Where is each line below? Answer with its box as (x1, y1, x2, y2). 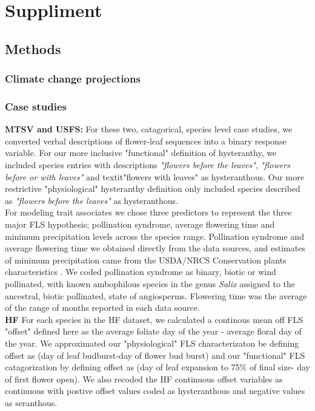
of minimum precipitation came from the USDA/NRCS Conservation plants (5, 253, 287, 266)
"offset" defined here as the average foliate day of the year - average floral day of (5, 325, 302, 338)
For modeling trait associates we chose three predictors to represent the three (5, 206, 292, 219)
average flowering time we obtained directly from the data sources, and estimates (5, 242, 305, 254)
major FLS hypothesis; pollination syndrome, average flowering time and (5, 217, 275, 230)
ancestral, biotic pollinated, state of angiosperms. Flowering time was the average (5, 289, 307, 302)
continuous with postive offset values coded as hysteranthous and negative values (5, 384, 305, 397)
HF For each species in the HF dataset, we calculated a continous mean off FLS (5, 313, 303, 325)
